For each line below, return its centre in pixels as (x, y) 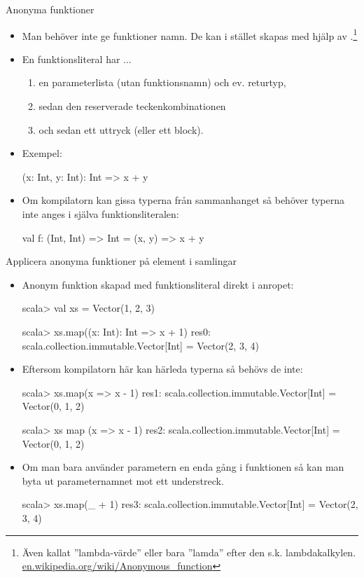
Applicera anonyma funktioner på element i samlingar (121, 261)
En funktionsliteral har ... (77, 59)
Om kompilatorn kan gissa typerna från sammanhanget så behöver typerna (183, 200)
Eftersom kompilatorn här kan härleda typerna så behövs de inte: (162, 369)
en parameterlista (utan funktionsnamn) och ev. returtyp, (162, 82)
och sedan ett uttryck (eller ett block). (121, 129)
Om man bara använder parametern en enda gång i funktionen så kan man (183, 467)
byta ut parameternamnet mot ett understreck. (123, 480)
